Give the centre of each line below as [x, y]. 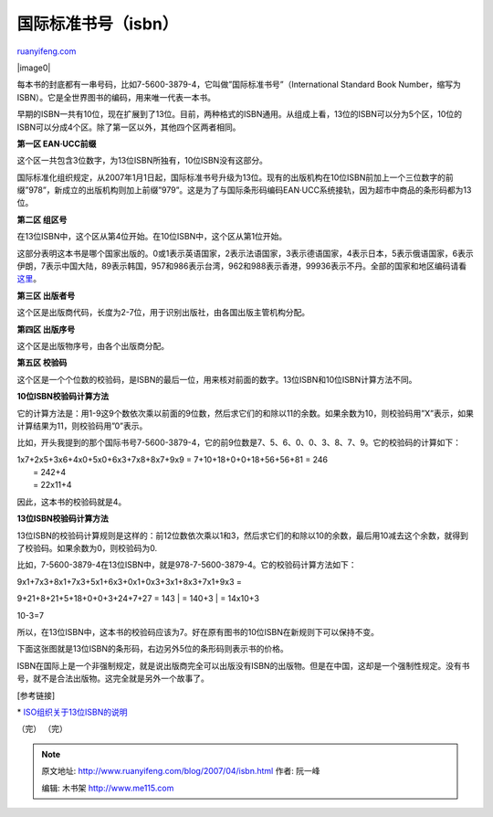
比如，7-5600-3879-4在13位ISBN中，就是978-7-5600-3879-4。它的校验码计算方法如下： [187, 565]
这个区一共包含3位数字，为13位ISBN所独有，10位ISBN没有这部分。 [142, 161]
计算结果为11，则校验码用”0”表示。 [82, 426]
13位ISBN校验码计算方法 [63, 519]
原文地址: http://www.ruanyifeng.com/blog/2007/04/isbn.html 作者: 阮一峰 [181, 771]
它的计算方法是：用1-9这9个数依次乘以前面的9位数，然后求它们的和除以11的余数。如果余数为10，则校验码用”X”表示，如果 [245, 413]
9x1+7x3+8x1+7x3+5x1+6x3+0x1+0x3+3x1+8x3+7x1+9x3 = [129, 581]
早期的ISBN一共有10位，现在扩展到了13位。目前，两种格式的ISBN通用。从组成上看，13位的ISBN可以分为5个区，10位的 [240, 114]
